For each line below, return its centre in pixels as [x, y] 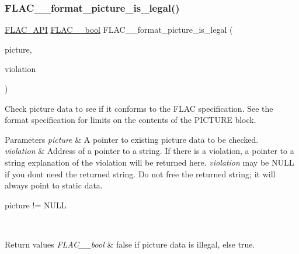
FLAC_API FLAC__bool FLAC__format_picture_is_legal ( [119, 30]
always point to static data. [54, 185]
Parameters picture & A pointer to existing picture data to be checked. [132, 139]
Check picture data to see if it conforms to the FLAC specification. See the [139, 108]
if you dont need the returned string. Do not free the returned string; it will [140, 174]
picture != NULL [36, 205]
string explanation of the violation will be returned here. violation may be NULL [149, 162]
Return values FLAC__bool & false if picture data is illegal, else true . [130, 244]
